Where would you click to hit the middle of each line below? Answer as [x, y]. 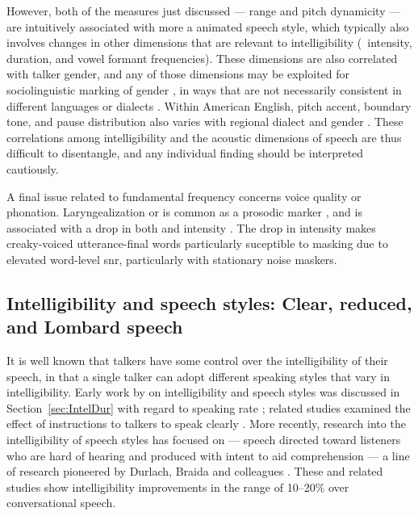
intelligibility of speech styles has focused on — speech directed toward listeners [204, 440]
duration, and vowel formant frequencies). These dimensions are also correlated [202, 58]
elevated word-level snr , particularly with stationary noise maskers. [172, 259]
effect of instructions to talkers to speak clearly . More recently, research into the [206, 424]
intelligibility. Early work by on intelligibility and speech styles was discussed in [203, 392]
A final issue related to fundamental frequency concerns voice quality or [184, 196]
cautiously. [33, 168]
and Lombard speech [95, 327]
